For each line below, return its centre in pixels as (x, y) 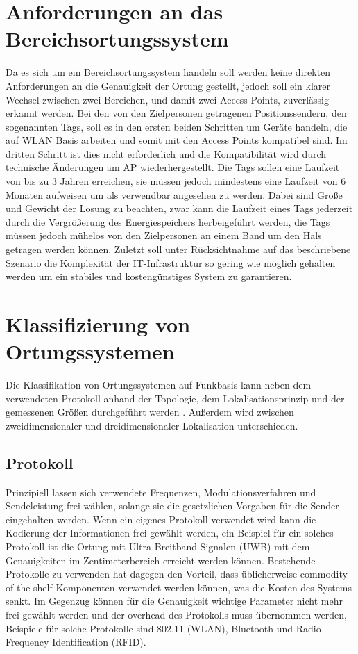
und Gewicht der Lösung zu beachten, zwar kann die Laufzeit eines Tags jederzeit (179, 208)
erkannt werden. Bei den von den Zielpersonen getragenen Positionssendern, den (176, 113)
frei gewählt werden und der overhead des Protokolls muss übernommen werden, (176, 615)
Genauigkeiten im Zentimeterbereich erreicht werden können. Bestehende (161, 560)
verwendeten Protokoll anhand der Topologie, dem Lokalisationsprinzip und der (175, 398)
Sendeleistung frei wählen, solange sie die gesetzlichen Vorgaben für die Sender (172, 506)
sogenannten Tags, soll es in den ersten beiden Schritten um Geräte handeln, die (177, 126)
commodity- (325, 574)
